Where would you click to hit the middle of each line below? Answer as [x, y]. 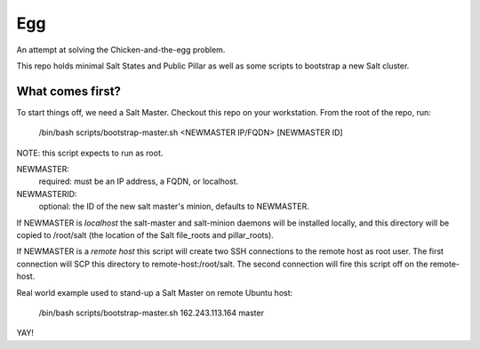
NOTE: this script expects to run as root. [90, 153]
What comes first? [69, 91]
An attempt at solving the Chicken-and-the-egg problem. [121, 50]
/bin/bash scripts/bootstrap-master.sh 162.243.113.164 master [151, 313]
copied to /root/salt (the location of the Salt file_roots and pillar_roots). [145, 234]
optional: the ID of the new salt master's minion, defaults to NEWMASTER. [174, 206]
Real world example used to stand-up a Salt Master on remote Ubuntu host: [155, 292]
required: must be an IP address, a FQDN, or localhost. [139, 181]
